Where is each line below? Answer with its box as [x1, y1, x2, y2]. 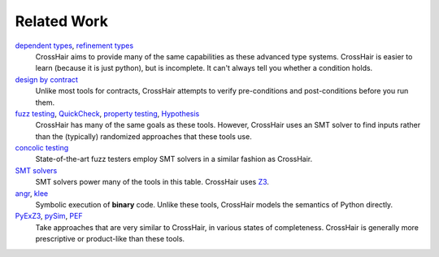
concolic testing [15, 143, 69, 153]
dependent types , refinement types [15, 41, 134, 50]
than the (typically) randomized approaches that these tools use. [35, 131, 252, 142]
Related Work [15, 12, 109, 30]
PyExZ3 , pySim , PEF [15, 211, 83, 221]
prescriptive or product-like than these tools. [35, 234, 185, 244]
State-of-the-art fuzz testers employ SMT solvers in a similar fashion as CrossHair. [35, 155, 313, 164]
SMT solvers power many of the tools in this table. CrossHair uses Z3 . [35, 177, 270, 187]
